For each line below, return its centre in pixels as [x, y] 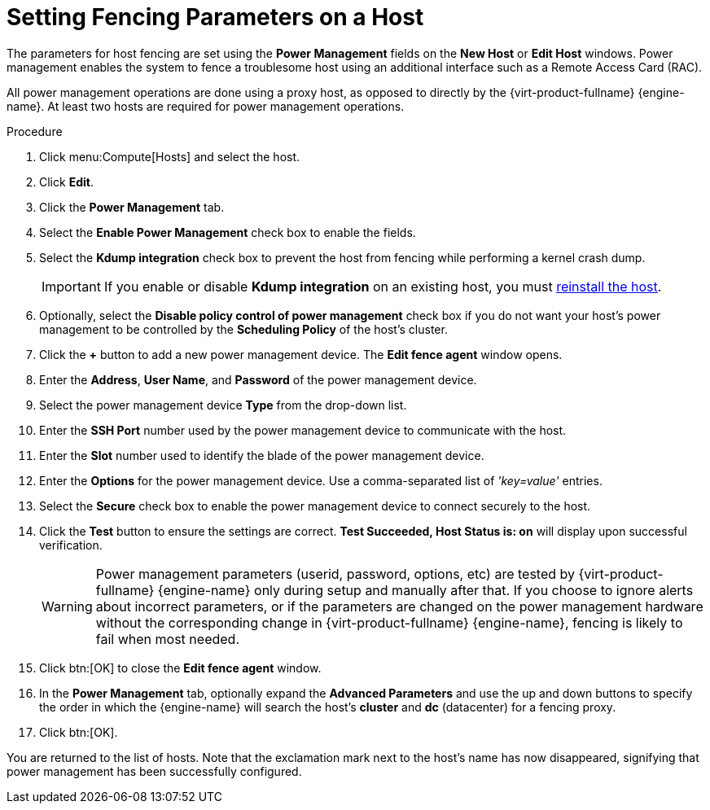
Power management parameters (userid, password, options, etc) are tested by [335, 574]
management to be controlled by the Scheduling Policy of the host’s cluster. [243, 329]
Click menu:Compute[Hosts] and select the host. [170, 156]
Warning [67, 606]
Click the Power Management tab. [132, 207]
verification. [71, 545]
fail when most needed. [167, 639]
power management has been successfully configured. [154, 771]
